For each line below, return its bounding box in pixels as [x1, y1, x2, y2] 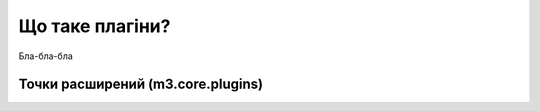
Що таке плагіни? [18, 15, 171, 37]
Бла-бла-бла [18, 50, 74, 62]
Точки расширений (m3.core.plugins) [18, 76, 264, 93]
